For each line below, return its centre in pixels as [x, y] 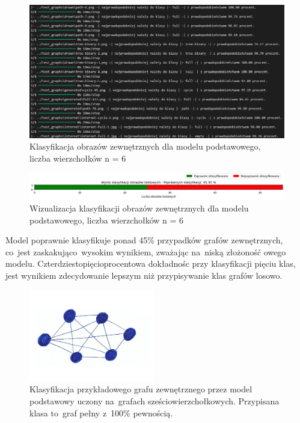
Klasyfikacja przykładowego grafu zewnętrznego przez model [141, 389]
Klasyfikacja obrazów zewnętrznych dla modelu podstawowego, [145, 146]
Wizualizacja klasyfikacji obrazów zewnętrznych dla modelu [139, 208]
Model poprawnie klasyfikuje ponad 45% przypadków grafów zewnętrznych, [144, 240]
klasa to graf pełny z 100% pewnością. [101, 412]
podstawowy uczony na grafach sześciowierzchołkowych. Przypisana [155, 400]
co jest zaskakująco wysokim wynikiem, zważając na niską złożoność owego [146, 251]
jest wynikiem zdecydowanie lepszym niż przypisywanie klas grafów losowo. [144, 275]
